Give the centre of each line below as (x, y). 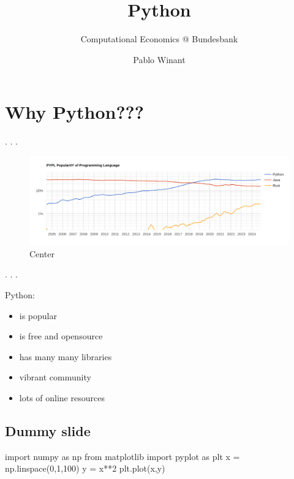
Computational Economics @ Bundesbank (159, 39)
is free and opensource (61, 336)
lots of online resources (62, 397)
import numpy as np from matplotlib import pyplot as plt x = (123, 456)
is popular (38, 315)
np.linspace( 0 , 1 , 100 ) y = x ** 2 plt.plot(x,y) (85, 468)
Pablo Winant (159, 59)
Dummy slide (48, 430)
